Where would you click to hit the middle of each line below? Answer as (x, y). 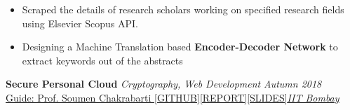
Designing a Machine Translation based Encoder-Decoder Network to (180, 47)
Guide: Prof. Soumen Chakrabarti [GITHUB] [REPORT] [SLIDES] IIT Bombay (173, 97)
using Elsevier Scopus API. (80, 23)
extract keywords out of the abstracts (102, 60)
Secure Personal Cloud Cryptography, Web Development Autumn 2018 (164, 84)
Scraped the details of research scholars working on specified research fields (183, 9)
